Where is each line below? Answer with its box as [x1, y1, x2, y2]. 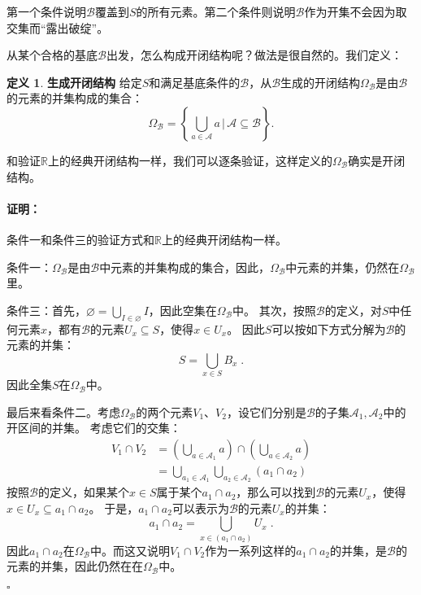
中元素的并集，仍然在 [285, 258, 400, 275]
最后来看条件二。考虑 [7, 403, 120, 420]
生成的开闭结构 [280, 73, 361, 90]
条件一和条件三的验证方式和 [7, 230, 154, 247]
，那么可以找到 [236, 483, 316, 501]
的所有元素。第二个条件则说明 [136, 3, 296, 20]
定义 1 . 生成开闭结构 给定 [7, 73, 142, 90]
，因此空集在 [148, 301, 217, 318]
